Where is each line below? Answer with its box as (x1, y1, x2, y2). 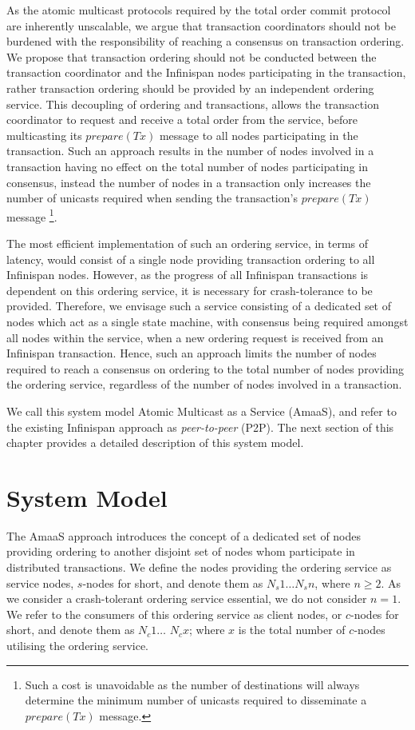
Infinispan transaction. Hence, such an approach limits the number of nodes (6, 345, 377, 361)
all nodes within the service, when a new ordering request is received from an (6, 329, 384, 345)
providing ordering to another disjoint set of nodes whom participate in (6, 543, 355, 560)
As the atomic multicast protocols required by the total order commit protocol (6, 2, 391, 18)
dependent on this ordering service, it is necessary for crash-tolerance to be (6, 281, 373, 298)
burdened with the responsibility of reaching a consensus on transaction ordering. (6, 33, 405, 50)
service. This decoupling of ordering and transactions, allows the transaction (6, 95, 379, 112)
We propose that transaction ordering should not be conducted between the (6, 48, 377, 65)
